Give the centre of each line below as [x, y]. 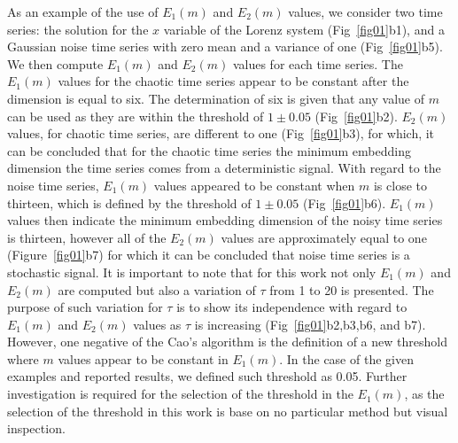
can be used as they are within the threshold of [136, 116]
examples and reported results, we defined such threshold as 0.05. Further [207, 376]
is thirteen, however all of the [87, 237]
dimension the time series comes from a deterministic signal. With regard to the [224, 168]
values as [157, 324]
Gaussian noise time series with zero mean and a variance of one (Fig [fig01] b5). [225, 47]
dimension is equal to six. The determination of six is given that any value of [216, 98]
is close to [400, 185]
